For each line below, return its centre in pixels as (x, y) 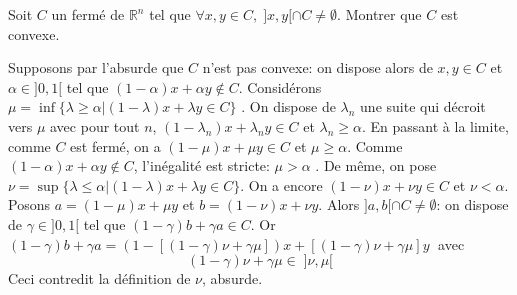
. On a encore (281, 184)
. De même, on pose (376, 165)
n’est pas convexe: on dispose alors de (317, 67)
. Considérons (280, 86)
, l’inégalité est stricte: (201, 165)
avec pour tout (95, 125)
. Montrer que (379, 14)
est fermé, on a (115, 145)
